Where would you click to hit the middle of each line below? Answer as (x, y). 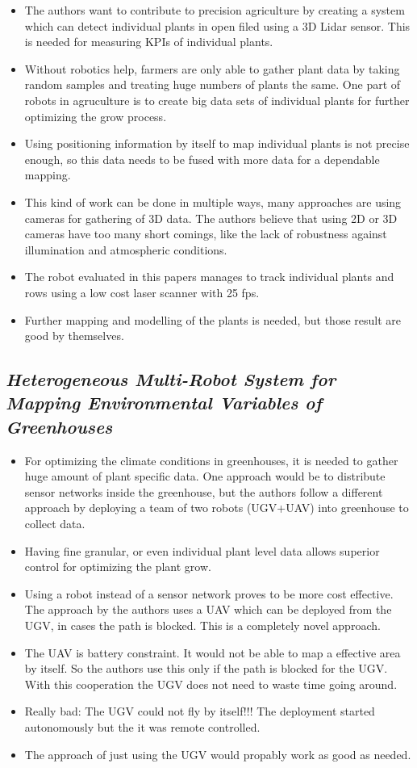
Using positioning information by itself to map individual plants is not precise (217, 143)
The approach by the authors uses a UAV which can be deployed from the (208, 609)
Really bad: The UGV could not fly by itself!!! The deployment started (200, 711)
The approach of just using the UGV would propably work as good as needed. (218, 754)
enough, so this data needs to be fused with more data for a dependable (202, 159)
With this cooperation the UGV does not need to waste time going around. (211, 684)
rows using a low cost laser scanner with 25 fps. (142, 292)
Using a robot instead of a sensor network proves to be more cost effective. (209, 593)
